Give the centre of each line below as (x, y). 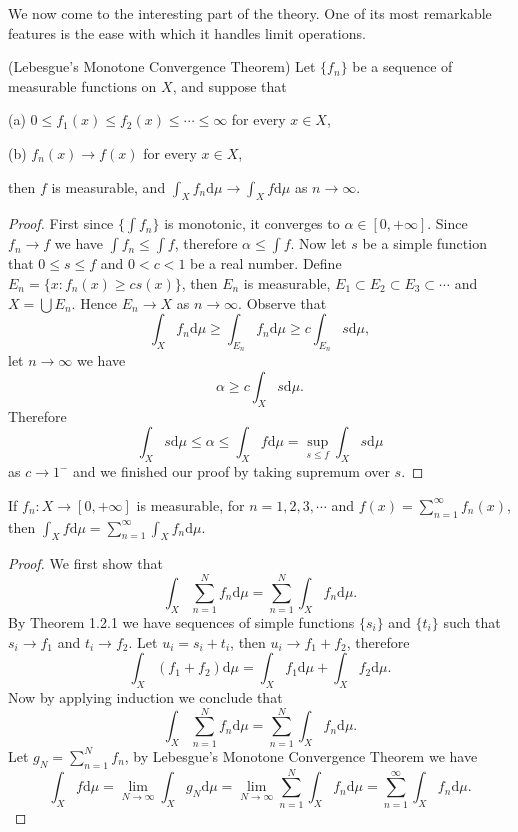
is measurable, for (190, 504)
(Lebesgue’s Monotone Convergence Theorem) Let (162, 66)
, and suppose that (229, 85)
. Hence (94, 302)
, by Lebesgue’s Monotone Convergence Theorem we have (301, 755)
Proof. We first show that (85, 563)
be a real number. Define (266, 263)
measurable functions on (82, 85)
